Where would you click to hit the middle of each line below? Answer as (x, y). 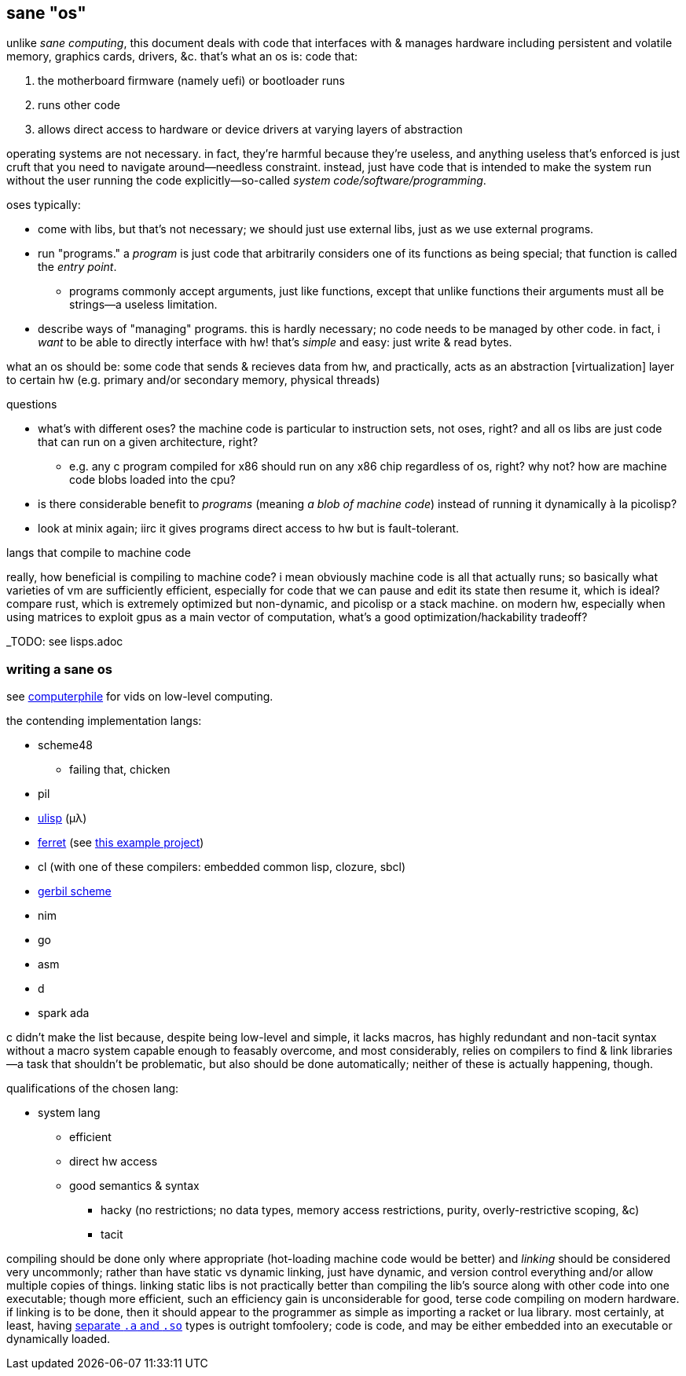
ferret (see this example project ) (121, 843)
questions (32, 404)
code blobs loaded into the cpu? (152, 480)
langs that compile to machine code (99, 553)
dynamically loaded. (59, 1339)
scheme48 (65, 745)
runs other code (79, 105)
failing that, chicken (120, 770)
